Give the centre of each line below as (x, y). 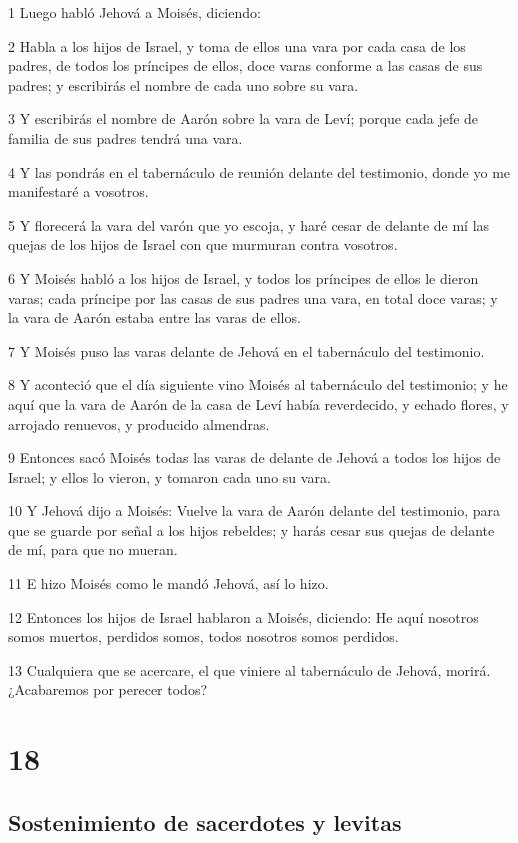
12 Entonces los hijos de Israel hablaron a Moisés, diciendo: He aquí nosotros (243, 616)
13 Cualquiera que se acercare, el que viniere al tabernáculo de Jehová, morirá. (249, 669)
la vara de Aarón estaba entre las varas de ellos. (154, 317)
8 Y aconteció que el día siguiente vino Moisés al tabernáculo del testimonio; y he (258, 384)
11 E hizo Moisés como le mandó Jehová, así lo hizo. (168, 583)
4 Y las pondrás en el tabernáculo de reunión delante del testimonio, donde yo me (259, 171)
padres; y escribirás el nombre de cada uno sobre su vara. (183, 84)
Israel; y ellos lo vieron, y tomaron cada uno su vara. (169, 476)
